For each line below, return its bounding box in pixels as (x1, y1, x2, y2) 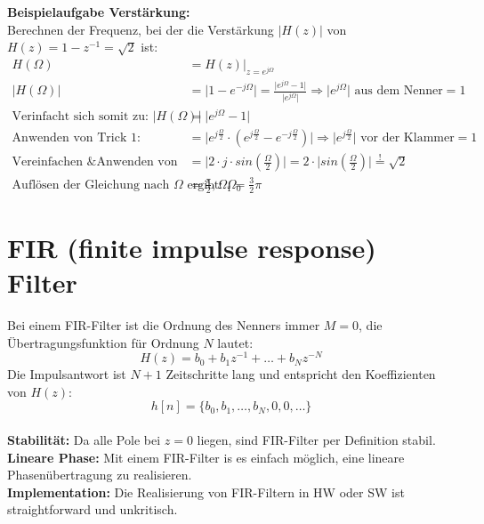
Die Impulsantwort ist (7, 365, 126, 383)
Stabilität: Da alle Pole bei (7, 430, 161, 448)
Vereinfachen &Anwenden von (12, 156, 178, 169)
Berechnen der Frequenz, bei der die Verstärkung (7, 20, 274, 38)
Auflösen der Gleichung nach (12, 178, 170, 191)
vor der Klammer (360, 131, 455, 144)
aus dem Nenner (354, 85, 443, 98)
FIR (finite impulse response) (7, 229, 376, 265)
